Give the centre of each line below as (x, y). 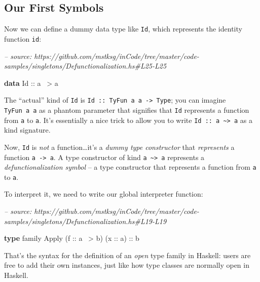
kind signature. (27, 130)
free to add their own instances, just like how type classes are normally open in (127, 265)
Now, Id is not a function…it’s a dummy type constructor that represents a (119, 147)
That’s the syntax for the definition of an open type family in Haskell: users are (127, 255)
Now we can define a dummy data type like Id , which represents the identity (123, 29)
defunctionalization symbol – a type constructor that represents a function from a (130, 167)
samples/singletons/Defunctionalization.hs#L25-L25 (85, 66)
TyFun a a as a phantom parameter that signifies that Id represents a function (127, 109)
